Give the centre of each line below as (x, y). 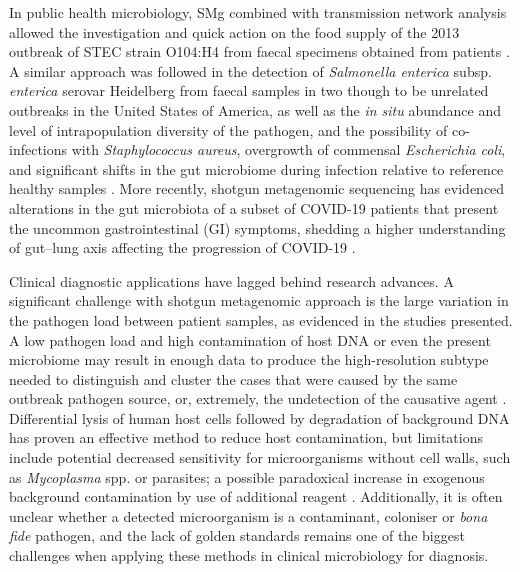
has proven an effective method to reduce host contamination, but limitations (246, 437)
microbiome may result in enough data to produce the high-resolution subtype (249, 359)
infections (38, 149)
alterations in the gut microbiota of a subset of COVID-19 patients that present (254, 207)
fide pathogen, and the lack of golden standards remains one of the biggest (237, 535)
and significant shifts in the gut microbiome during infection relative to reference (256, 168)
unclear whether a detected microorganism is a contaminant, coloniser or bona (248, 515)
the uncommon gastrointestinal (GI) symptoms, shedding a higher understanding (257, 227)
